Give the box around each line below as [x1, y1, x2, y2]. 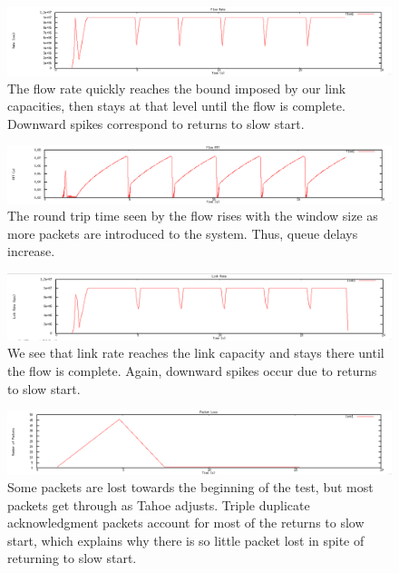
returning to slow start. [7, 548, 137, 568]
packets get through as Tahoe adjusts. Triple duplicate [7, 495, 310, 514]
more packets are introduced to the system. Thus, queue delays [7, 223, 358, 242]
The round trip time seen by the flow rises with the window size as [7, 206, 378, 225]
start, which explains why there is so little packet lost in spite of [7, 530, 365, 549]
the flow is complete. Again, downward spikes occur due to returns [7, 361, 377, 380]
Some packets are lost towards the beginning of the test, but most [7, 478, 374, 497]
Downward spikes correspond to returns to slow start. [7, 114, 305, 133]
